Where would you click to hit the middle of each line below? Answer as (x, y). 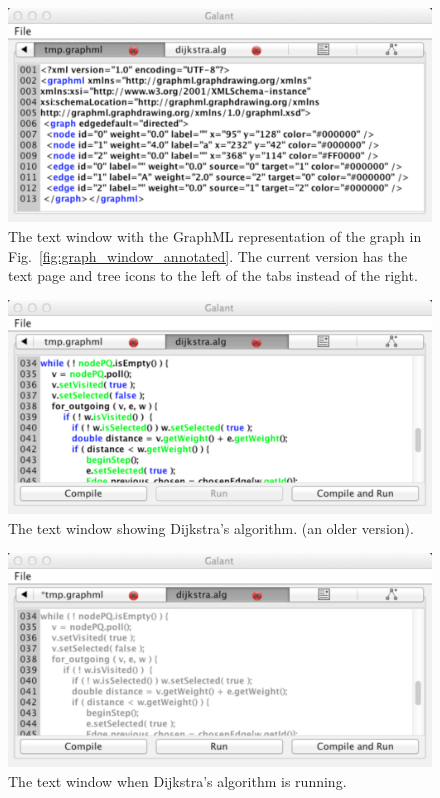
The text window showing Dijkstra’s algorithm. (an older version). (211, 527)
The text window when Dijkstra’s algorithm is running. (177, 780)
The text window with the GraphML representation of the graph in (215, 236)
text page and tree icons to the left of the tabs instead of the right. (213, 275)
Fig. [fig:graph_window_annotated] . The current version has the (208, 255)
